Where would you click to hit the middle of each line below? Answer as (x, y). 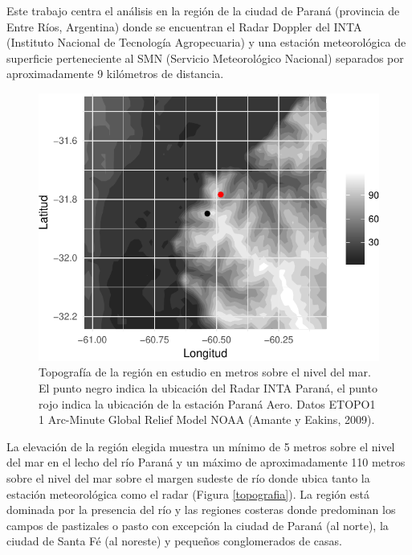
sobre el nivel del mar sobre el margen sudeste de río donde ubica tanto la (188, 478)
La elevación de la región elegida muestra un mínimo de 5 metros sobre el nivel (201, 446)
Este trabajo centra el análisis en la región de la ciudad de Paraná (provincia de (203, 10)
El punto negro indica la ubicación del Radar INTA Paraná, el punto (208, 388)
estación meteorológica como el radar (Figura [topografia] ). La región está (188, 493)
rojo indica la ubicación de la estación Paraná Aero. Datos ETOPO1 (207, 403)
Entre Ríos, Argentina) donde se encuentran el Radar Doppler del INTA (184, 26)
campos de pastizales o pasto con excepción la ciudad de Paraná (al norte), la (198, 525)
